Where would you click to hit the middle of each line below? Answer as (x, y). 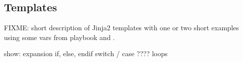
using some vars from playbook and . (60, 37)
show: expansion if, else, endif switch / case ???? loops (86, 53)
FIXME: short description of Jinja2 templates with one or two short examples (121, 28)
